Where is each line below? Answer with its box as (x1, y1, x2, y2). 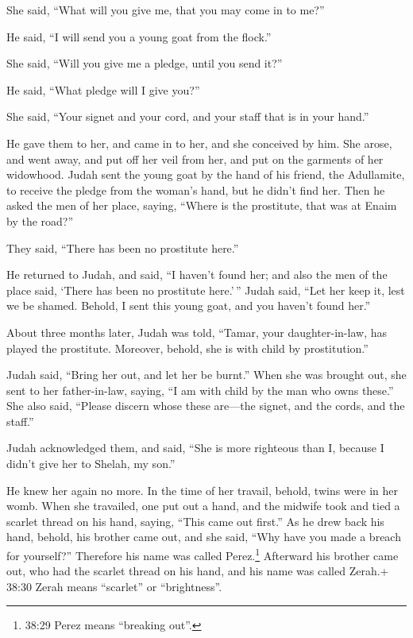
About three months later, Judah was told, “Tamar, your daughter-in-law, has (6, 323, 387, 340)
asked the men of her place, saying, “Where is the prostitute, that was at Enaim (6, 197, 397, 214)
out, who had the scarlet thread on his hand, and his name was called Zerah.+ (6, 563, 389, 579)
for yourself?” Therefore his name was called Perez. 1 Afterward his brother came (6, 545, 399, 563)
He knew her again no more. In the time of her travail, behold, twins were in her (6, 481, 399, 498)
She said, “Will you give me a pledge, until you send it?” (6, 55, 283, 72)
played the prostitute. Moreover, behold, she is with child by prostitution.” (6, 339, 369, 356)
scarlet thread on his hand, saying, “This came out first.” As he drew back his (6, 512, 384, 529)
